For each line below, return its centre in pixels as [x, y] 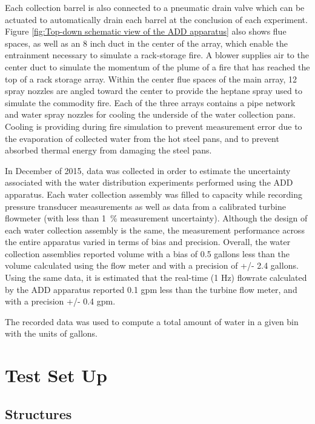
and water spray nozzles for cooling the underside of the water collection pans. [150, 114]
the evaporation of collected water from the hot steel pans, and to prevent [142, 138]
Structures [38, 413]
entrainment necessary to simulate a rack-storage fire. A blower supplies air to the [157, 55]
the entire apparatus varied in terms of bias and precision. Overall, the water [148, 242]
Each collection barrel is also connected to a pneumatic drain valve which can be [155, 7]
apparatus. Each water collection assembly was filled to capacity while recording [154, 194]
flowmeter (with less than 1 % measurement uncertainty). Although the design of [156, 218]
